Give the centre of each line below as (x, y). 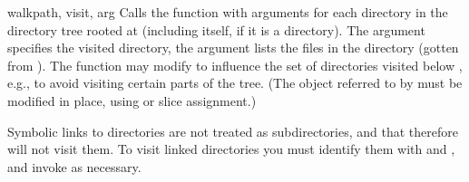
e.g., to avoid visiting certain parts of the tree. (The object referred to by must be (235, 83)
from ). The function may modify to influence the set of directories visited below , (235, 65)
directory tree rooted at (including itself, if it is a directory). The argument (216, 29)
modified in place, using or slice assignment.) (132, 100)
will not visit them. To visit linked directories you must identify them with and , (231, 149)
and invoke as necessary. (74, 166)
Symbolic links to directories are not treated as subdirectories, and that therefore (233, 131)
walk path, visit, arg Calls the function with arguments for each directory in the (228, 12)
